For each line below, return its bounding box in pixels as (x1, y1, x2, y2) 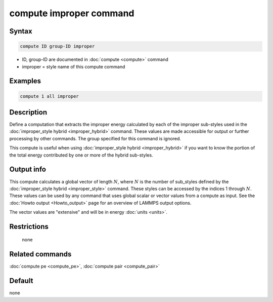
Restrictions (9, 222, 49, 231)
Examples (9, 77, 41, 86)
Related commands (9, 250, 72, 258)
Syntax (9, 27, 32, 35)
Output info (9, 165, 47, 174)
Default (9, 277, 33, 285)
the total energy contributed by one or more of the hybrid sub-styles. (9, 152, 154, 158)
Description (9, 108, 48, 117)
